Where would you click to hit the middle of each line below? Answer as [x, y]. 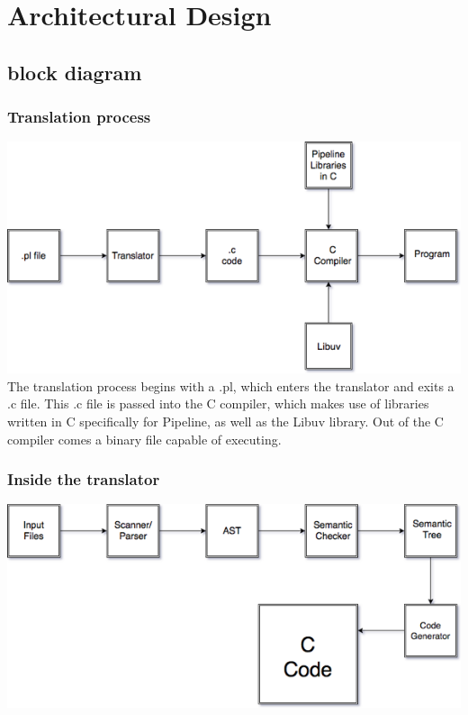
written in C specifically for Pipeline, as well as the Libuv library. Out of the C [225, 421]
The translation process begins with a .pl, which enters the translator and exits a [231, 385]
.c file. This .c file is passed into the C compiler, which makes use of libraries [218, 403]
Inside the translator [84, 479]
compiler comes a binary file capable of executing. [144, 439]
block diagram [75, 72]
